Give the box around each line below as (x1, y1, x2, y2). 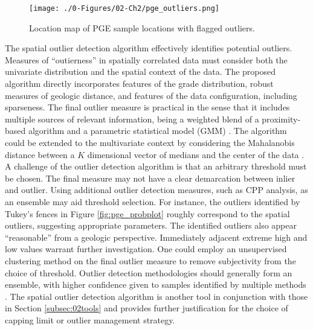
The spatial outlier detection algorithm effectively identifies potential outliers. (5, 42, 292, 54)
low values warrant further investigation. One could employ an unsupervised (5, 243, 287, 255)
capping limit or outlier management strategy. (5, 313, 175, 326)
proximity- (262, 112, 301, 125)
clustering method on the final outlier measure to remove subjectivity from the (5, 254, 296, 267)
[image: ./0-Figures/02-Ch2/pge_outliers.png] (29, 4, 219, 13)
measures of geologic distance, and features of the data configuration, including (5, 89, 297, 101)
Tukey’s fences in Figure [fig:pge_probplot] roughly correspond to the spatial (5, 207, 290, 220)
